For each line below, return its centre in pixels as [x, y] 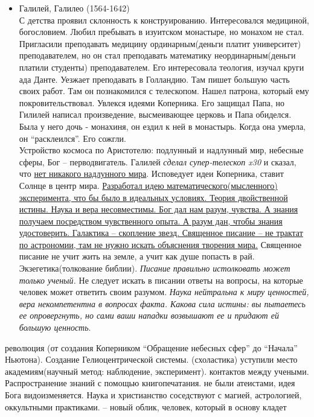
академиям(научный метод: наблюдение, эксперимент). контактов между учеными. [157, 371]
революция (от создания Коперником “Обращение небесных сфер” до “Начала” [151, 347]
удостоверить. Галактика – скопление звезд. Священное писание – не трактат [161, 233]
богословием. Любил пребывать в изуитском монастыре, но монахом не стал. [162, 32]
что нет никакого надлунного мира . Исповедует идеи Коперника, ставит [151, 173]
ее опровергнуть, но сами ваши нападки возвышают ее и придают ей [149, 315]
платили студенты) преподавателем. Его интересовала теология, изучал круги [162, 67]
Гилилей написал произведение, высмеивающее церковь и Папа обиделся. [155, 114]
